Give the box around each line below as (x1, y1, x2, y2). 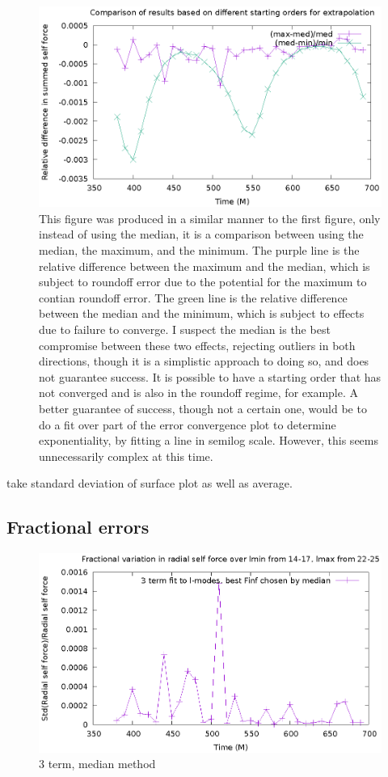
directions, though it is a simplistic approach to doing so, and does (39, 353, 369, 369)
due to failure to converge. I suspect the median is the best (39, 320, 331, 337)
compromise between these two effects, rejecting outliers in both (39, 336, 356, 353)
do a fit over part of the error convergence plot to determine (39, 416, 336, 433)
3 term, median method (39, 755, 156, 772)
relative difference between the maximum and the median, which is (39, 257, 370, 274)
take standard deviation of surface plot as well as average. (6, 475, 293, 492)
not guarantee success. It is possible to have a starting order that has (39, 368, 382, 385)
